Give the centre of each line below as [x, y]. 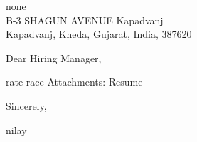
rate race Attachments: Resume [74, 82]
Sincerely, [26, 105]
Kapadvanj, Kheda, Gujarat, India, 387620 [99, 34]
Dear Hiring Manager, [54, 57]
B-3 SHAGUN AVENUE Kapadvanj [85, 20]
